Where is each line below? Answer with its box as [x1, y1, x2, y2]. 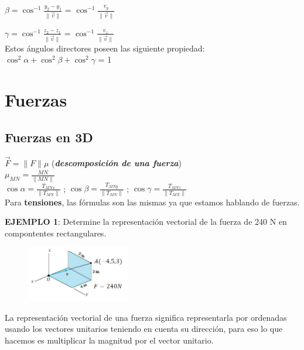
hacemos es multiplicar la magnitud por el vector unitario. [5, 334, 214, 346]
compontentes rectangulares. [5, 227, 107, 239]
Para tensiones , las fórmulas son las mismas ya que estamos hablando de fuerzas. [5, 195, 300, 208]
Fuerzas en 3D [5, 128, 93, 146]
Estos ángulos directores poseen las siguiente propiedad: [5, 42, 205, 54]
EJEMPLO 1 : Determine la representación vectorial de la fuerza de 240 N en [5, 215, 287, 228]
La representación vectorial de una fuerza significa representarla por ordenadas [5, 311, 287, 323]
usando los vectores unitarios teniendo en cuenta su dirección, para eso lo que [5, 322, 283, 335]
